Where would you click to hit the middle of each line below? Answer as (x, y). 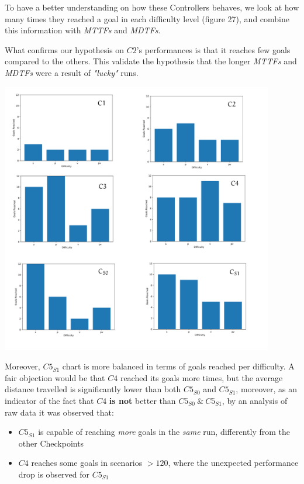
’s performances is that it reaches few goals (213, 49)
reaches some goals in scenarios (87, 463)
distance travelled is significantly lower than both (93, 389)
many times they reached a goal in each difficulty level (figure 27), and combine (147, 18)
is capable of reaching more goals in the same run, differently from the (164, 432)
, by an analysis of (255, 400)
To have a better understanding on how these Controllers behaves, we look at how (152, 7)
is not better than (142, 400)
